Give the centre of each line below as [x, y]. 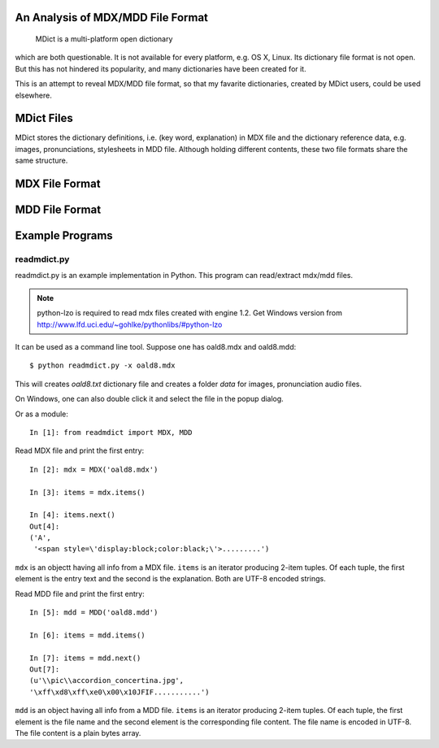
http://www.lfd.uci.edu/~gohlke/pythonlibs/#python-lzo [130, 324]
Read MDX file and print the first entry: [80, 450]
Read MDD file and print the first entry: [80, 594]
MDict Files [44, 118]
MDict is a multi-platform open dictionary [104, 39]
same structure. [41, 161]
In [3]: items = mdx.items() [87, 492]
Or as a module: [41, 414]
